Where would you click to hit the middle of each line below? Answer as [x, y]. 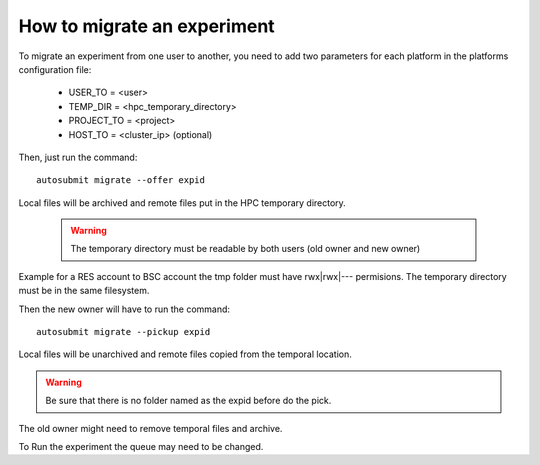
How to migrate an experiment [146, 26]
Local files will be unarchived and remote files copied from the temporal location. [185, 354]
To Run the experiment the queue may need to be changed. [141, 446]
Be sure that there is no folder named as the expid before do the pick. [188, 401]
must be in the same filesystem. [84, 291]
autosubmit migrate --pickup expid [123, 332]
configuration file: [55, 69]
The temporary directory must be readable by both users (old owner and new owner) [245, 249]
